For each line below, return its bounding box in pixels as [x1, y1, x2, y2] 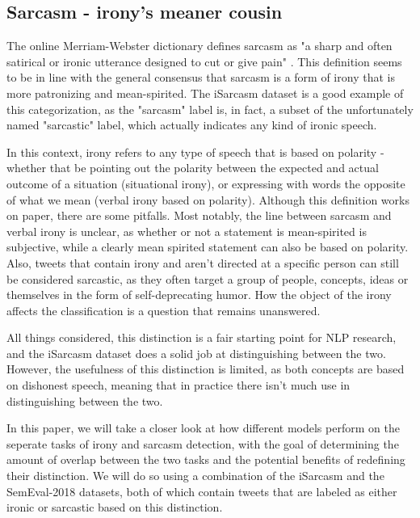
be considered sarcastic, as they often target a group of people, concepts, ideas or [6, 270, 409, 287]
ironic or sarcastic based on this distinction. [6, 499, 223, 516]
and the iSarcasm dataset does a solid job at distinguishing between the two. [6, 344, 386, 361]
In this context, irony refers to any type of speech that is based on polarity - [6, 143, 384, 160]
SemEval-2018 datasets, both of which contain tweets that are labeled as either [6, 482, 397, 499]
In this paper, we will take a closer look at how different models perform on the [6, 419, 400, 436]
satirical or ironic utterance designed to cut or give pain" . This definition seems [6, 53, 402, 69]
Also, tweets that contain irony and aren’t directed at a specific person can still [6, 254, 399, 271]
